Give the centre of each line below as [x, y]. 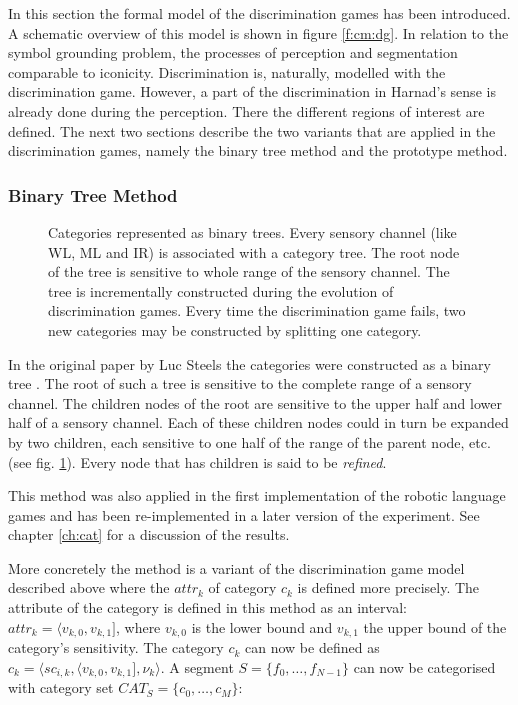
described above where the [89, 587]
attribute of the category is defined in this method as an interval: [207, 607]
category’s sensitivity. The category [116, 647]
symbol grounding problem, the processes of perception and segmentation [233, 52]
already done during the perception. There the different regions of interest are [246, 110]
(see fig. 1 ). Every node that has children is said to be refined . [197, 461]
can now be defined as [312, 647]
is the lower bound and [262, 626]
